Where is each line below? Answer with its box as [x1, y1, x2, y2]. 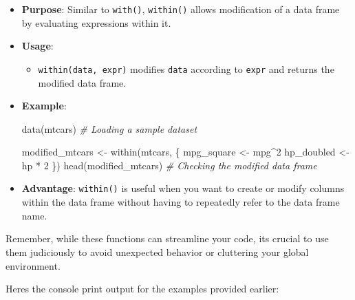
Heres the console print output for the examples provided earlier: [6, 281, 279, 296]
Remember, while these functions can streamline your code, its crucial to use [6, 231, 329, 246]
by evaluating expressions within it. [21, 15, 171, 30]
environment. [6, 258, 61, 272]
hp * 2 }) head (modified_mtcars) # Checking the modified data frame [21, 158, 317, 172]
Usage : [21, 39, 54, 53]
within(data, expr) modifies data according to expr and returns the [38, 61, 334, 76]
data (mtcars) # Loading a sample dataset [21, 121, 197, 136]
